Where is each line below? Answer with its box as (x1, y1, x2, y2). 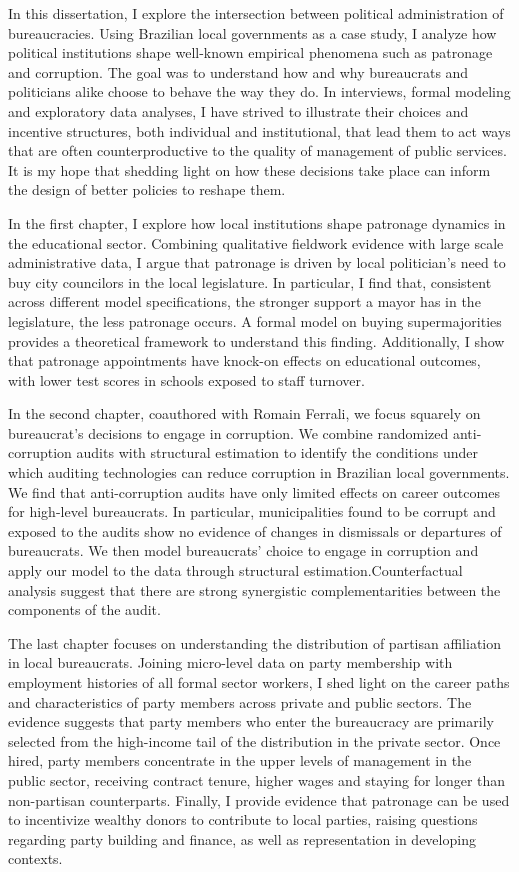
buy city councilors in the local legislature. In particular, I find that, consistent (8, 271, 492, 292)
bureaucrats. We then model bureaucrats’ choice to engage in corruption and (8, 540, 479, 561)
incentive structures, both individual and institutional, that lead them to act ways (8, 120, 511, 141)
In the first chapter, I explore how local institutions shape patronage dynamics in (8, 212, 506, 233)
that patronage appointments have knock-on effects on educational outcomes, (8, 350, 481, 371)
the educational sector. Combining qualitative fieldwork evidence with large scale (8, 232, 504, 253)
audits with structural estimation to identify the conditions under (76, 442, 478, 463)
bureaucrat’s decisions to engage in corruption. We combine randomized (8, 422, 449, 443)
